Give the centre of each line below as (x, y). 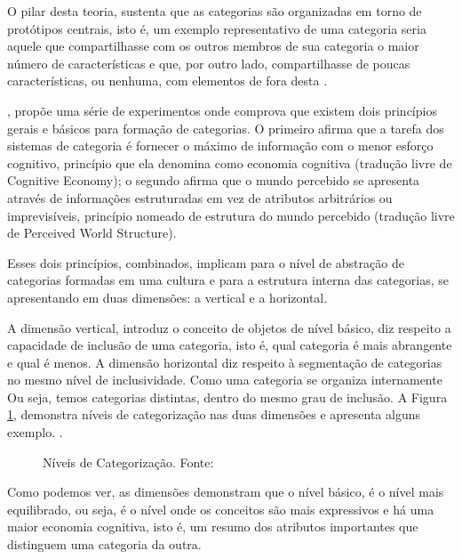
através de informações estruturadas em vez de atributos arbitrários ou (200, 197)
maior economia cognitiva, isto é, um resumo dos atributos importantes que (213, 527)
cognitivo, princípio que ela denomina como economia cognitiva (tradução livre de (230, 162)
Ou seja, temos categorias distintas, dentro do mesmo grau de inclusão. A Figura (227, 397)
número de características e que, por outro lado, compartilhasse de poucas (209, 63)
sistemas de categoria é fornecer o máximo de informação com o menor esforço (220, 146)
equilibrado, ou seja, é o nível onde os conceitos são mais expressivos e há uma (221, 509)
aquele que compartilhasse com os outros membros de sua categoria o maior (213, 46)
